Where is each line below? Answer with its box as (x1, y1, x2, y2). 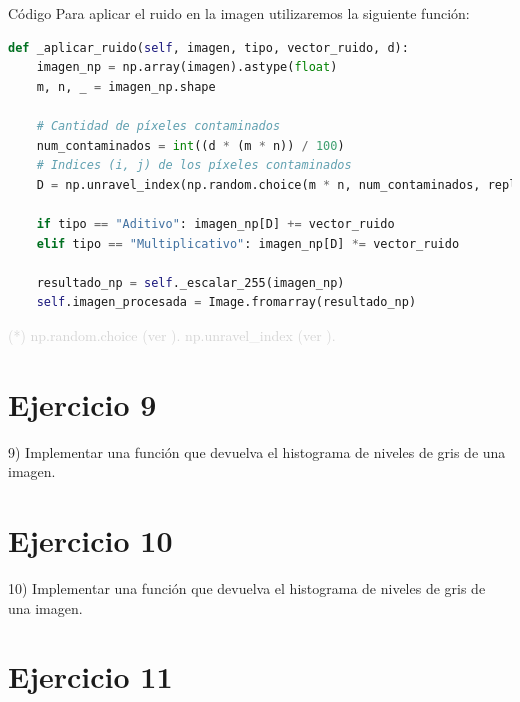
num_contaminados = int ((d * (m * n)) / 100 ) (36, 138, 345, 153)
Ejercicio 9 (8, 383, 157, 424)
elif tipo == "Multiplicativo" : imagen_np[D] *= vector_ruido (36, 236, 460, 251)
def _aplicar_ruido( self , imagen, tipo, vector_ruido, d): (8, 40, 409, 55)
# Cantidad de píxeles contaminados (36, 118, 281, 133)
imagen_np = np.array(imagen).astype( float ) (36, 60, 338, 75)
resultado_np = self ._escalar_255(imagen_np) (36, 275, 345, 290)
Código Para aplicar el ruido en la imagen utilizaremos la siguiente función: (8, 3, 470, 23)
